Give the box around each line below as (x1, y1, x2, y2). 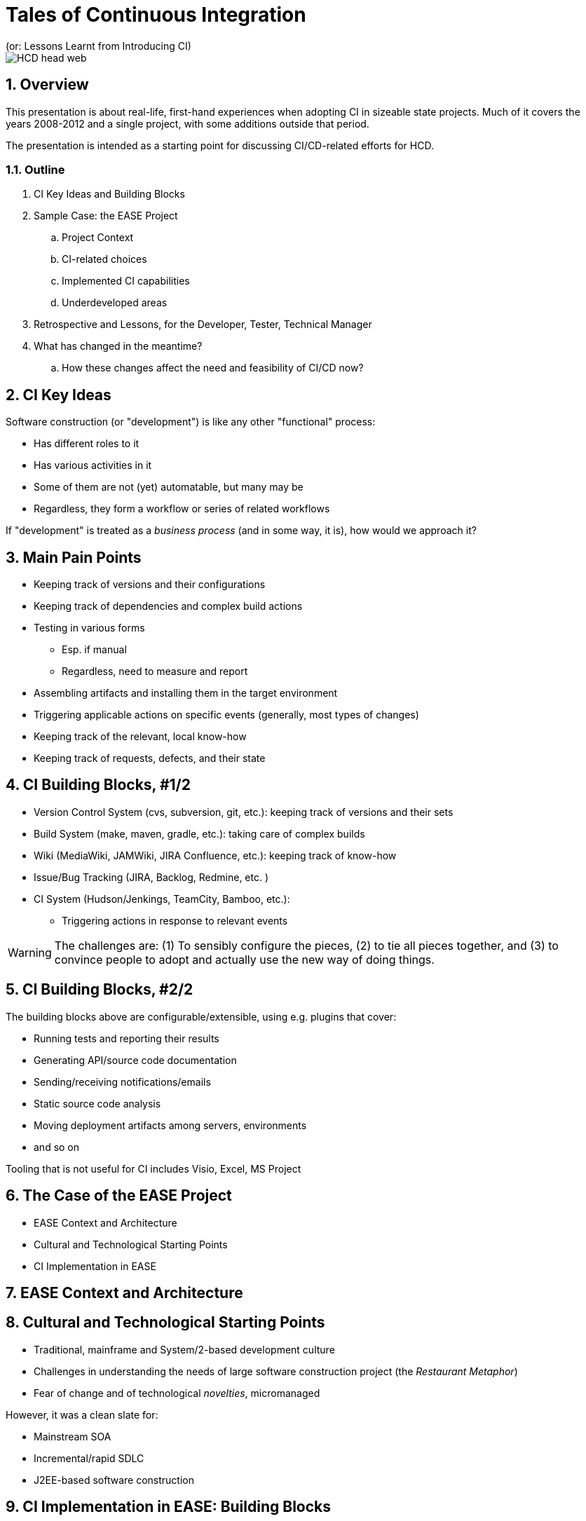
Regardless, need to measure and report (62, 665, 248, 678)
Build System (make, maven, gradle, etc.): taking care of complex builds (34, 827, 365, 840)
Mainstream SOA (34, 1430, 111, 1442)
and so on (34, 1140, 80, 1153)
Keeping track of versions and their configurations (34, 578, 266, 591)
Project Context (62, 231, 134, 244)
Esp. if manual (62, 643, 127, 656)
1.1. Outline (6, 162, 65, 177)
